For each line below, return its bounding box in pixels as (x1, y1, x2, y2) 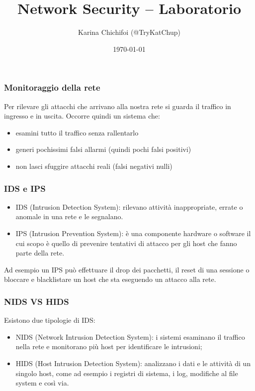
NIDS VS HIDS (4, 295, 69, 307)
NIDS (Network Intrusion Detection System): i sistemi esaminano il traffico (15, 331, 245, 342)
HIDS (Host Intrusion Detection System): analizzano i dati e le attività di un (15, 358, 251, 368)
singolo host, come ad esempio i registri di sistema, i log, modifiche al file (15, 368, 238, 378)
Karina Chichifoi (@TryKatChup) (78, 27, 180, 37)
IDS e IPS (4, 182, 46, 194)
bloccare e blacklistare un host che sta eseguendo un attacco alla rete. (4, 274, 216, 284)
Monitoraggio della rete (4, 81, 100, 94)
